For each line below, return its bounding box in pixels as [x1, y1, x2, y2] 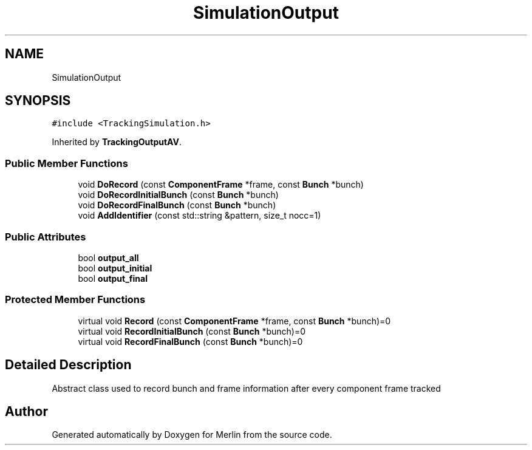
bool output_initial [78, 262, 152, 273]
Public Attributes [5, 230, 86, 243]
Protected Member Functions [5, 293, 146, 306]
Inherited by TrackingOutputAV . [52, 137, 182, 148]
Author [5, 403, 48, 419]
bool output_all [78, 252, 139, 263]
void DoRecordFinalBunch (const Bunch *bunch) [78, 200, 276, 211]
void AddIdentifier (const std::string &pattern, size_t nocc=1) [78, 210, 321, 221]
